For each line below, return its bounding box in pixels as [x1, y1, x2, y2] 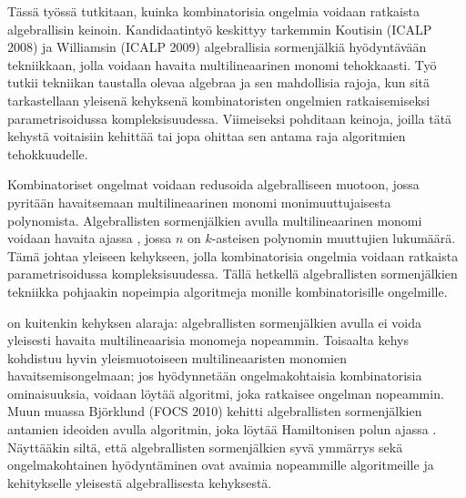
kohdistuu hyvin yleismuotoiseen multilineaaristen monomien [7, 348, 347, 367]
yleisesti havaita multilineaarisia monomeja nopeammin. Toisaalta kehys [7, 330, 410, 350]
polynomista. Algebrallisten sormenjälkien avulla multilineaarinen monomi [7, 210, 422, 229]
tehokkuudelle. [7, 144, 88, 163]
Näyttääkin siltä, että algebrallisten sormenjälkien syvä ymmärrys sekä [7, 437, 403, 456]
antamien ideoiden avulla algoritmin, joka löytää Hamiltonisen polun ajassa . [7, 420, 437, 439]
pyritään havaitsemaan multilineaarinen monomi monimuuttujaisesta [7, 192, 391, 211]
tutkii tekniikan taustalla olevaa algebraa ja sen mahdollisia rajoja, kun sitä [7, 73, 431, 92]
